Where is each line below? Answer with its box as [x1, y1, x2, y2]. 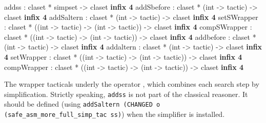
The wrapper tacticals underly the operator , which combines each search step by [4, 79, 259, 89]
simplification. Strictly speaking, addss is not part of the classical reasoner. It [4, 88, 248, 99]
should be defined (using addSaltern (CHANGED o [4, 99, 160, 109]
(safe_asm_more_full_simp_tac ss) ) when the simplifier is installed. [4, 109, 225, 119]
